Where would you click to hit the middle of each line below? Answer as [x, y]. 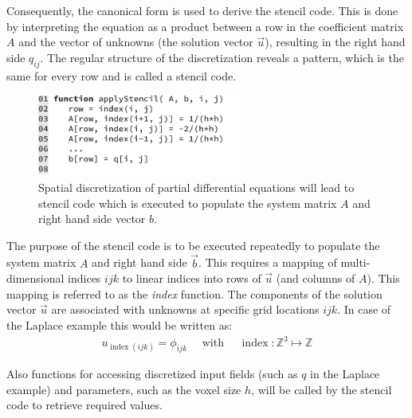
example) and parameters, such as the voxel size [124, 389]
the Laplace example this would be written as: [120, 324]
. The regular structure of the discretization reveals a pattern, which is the [222, 57]
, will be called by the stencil [322, 389]
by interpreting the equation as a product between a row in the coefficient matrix [205, 26]
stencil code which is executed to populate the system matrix [188, 203]
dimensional [35, 278]
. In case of [364, 309]
